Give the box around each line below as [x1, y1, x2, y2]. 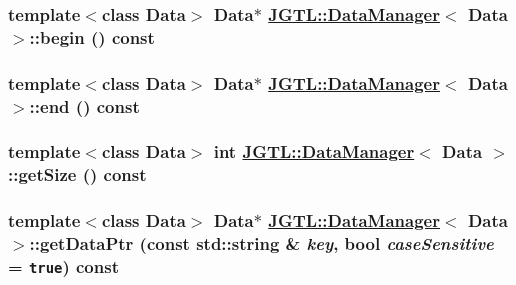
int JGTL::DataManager [213, 139, 415, 164]
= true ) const [8, 254, 119, 279]
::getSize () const [8, 162, 147, 187]
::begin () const [29, 24, 155, 49]
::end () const [29, 93, 140, 118]
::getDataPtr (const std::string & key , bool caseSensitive [29, 231, 494, 256]
